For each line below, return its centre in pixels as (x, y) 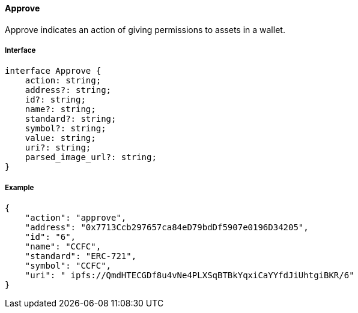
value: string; (60, 138)
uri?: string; (58, 148)
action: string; (63, 81)
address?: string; (68, 90)
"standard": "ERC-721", (81, 256)
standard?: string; (71, 119)
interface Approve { (53, 71)
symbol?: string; (65, 129)
